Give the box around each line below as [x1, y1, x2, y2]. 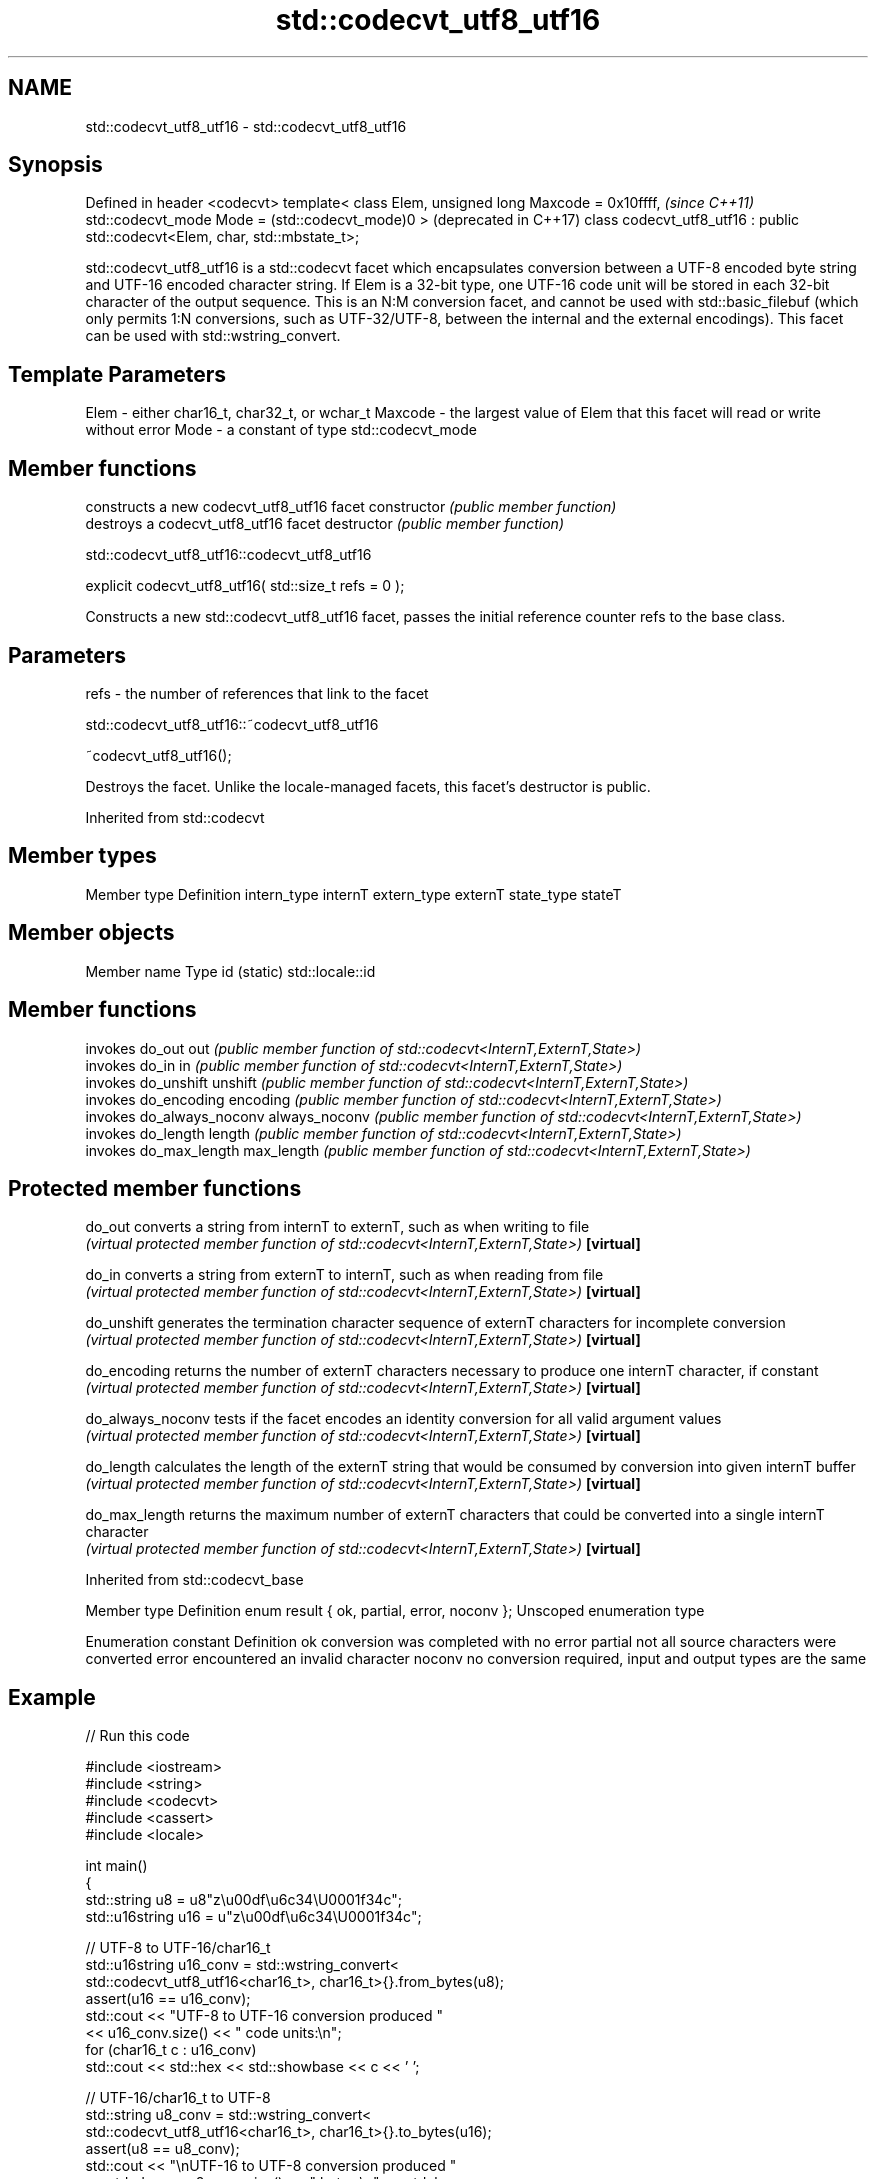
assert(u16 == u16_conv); [85, 1990, 251, 2008]
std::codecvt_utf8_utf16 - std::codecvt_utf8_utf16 [85, 117, 407, 135]
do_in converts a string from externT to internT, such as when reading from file [85, 1266, 604, 1284]
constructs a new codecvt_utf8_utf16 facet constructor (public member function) [85, 498, 617, 516]
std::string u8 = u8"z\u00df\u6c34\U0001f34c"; [85, 1891, 402, 1909]
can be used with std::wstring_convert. [85, 327, 341, 345]
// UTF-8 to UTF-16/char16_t [85, 1939, 271, 1957]
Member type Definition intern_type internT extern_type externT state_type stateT [85, 885, 622, 903]
